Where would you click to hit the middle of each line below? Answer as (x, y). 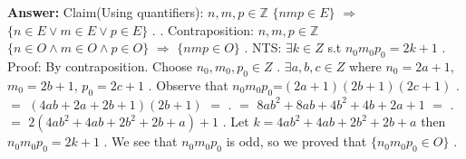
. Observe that (188, 84)
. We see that (141, 141)
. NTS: (263, 47)
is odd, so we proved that (296, 141)
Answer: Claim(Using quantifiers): (106, 12)
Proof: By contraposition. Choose (100, 65)
